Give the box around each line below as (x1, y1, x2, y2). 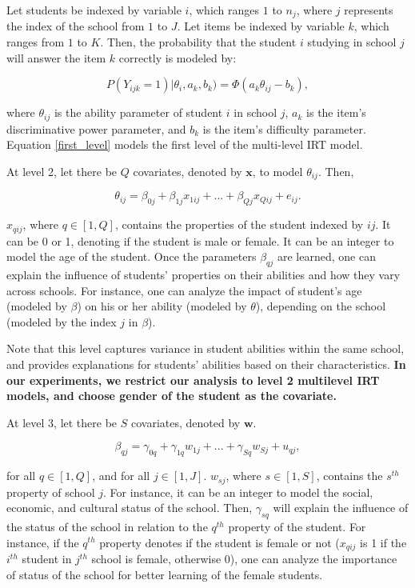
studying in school (307, 34, 397, 50)
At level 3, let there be (6, 414, 118, 430)
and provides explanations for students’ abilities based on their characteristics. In (6, 355, 406, 372)
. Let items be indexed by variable (177, 18, 345, 34)
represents (344, 2, 393, 18)
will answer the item (6, 49, 106, 66)
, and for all (92, 467, 150, 484)
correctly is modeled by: (118, 49, 237, 66)
